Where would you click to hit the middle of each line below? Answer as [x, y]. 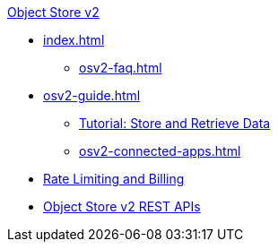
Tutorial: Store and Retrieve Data [175, 123]
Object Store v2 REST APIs [122, 206]
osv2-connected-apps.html [160, 151]
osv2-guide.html [92, 95]
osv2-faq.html [121, 68]
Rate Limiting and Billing [114, 179]
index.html [74, 40]
